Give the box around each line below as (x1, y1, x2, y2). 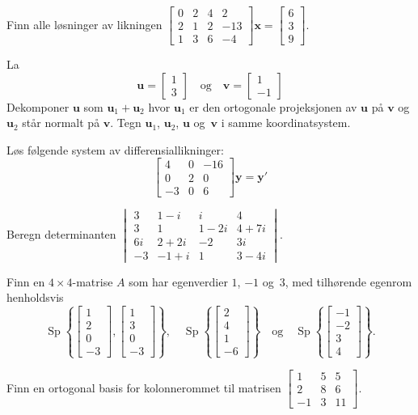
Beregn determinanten (6, 225, 116, 242)
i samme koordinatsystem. (221, 114, 351, 131)
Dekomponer (6, 98, 70, 115)
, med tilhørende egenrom (285, 273, 412, 290)
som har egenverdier (129, 273, 228, 290)
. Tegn (110, 114, 141, 131)
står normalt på (22, 114, 100, 131)
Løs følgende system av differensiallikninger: (6, 141, 224, 158)
